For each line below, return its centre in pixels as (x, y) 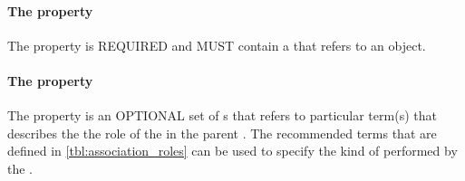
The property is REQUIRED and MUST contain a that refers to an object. (217, 45)
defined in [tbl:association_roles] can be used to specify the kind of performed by (232, 151)
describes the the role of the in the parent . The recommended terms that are (222, 133)
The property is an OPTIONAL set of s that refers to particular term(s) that (222, 115)
